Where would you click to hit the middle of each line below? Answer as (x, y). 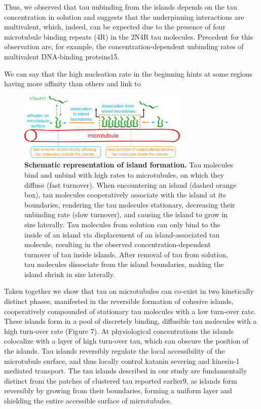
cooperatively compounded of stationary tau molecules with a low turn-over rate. (130, 311)
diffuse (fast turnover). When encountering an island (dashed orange (130, 184)
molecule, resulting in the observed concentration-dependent (118, 244)
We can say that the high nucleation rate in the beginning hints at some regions (128, 73)
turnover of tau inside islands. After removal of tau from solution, (126, 254)
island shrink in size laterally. (70, 274)
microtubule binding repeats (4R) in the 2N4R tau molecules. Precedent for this (128, 36)
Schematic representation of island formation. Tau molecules (129, 165)
